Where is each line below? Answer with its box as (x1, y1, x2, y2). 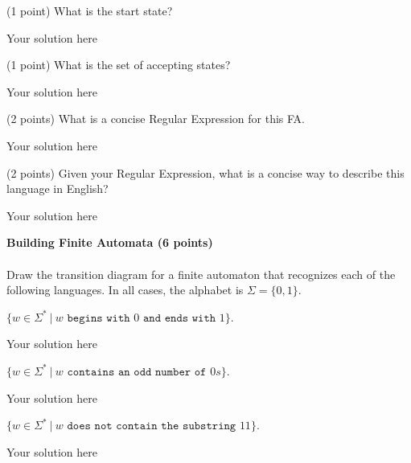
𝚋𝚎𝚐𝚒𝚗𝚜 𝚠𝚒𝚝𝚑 (67, 312, 130, 324)
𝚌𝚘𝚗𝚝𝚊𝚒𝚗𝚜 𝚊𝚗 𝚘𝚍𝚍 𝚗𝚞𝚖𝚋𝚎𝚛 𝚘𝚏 (67, 366, 207, 378)
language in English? (6, 180, 109, 197)
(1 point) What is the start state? (6, 2, 173, 18)
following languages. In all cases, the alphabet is (6, 281, 244, 298)
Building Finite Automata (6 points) (6, 234, 213, 251)
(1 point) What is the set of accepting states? (6, 56, 231, 73)
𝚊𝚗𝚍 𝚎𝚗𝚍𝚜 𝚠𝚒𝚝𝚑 (142, 312, 216, 324)
